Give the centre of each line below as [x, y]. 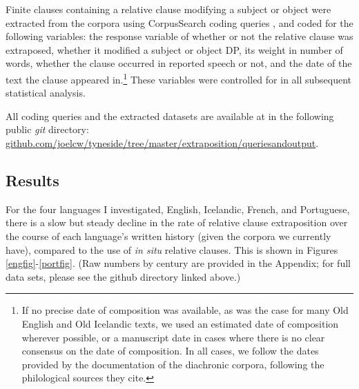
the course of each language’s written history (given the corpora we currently [168, 236]
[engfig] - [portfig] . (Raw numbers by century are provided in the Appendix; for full [178, 263]
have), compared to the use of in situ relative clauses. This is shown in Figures [172, 249]
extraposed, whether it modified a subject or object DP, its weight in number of [174, 49]
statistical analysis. [46, 93]
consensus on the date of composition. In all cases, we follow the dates [170, 351]
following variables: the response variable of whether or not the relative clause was [179, 36]
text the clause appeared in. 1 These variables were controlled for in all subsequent [179, 78]
